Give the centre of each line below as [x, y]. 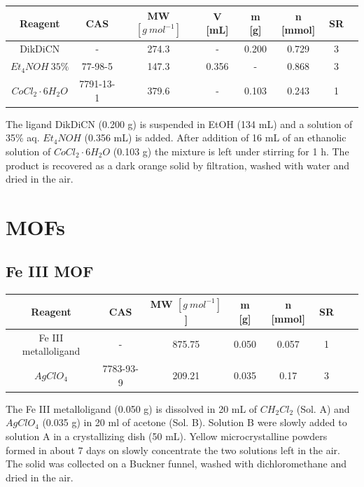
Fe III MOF [50, 271]
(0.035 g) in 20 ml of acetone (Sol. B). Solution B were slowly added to [195, 422]
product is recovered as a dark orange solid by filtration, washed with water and [177, 165]
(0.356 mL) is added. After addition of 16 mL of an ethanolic [215, 137]
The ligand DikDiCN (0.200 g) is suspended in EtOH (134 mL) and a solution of [179, 123]
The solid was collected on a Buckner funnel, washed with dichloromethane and [176, 464]
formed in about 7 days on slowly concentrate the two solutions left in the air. [173, 450]
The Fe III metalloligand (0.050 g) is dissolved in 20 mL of [132, 408]
